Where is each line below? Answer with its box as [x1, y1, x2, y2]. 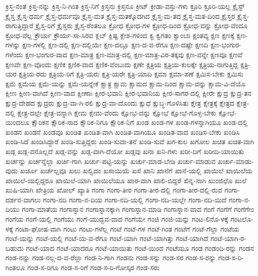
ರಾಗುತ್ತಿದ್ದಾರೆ [5, 20, 34, 31]
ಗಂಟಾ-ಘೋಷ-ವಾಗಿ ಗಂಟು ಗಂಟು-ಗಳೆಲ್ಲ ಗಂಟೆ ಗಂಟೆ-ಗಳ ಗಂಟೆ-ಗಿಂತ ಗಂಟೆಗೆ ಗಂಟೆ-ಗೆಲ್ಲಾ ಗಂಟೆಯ [15, 223, 239, 234]
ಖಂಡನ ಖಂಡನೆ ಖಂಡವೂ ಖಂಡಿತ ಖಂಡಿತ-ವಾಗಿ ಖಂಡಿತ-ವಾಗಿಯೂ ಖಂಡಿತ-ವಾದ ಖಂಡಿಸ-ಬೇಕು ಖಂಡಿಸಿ [5, 126, 240, 137]
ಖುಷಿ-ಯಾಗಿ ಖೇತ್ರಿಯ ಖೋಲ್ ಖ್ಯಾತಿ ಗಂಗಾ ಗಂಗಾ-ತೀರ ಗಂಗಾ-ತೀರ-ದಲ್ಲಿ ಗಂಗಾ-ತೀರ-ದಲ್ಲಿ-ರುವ [5, 185, 222, 195]
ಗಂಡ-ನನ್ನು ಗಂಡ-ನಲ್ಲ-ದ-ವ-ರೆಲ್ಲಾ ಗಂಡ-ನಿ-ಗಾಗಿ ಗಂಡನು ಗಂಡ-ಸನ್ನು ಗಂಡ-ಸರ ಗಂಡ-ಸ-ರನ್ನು [5, 252, 216, 263]
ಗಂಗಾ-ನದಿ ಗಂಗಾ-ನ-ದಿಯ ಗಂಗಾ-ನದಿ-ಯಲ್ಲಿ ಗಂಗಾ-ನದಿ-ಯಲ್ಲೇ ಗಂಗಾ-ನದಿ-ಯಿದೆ [43, 194, 227, 204]
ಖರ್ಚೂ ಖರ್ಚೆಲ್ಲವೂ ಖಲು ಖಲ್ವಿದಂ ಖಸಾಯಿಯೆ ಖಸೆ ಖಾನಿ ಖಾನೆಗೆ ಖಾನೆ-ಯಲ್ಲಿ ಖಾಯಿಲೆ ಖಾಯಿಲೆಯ [20, 165, 253, 176]
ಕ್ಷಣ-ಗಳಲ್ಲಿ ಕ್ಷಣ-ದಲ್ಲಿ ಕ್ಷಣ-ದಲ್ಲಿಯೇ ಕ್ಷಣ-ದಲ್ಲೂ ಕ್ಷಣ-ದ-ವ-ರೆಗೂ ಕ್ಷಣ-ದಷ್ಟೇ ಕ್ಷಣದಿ [22, 39, 209, 50]
